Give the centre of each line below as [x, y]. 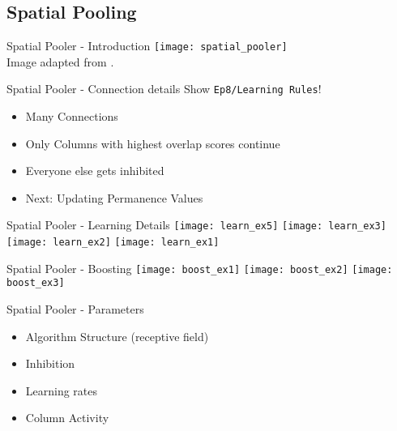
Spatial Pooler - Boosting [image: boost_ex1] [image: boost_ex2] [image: [200, 268]
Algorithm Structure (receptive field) [117, 336]
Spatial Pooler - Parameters [75, 309]
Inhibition [50, 363]
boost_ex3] [36, 283]
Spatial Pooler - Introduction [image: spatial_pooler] [147, 46]
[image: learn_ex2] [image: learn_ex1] [113, 243]
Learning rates [62, 390]
